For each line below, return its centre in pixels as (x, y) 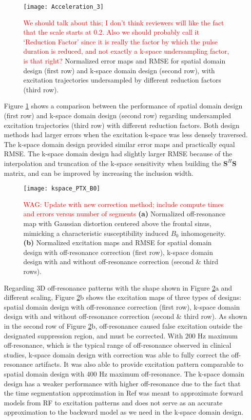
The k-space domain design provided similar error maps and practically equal (119, 144)
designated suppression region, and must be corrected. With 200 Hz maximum (121, 335)
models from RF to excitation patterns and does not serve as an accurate (113, 402)
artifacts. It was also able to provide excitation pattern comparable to (139, 364)
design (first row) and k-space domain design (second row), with (119, 70)
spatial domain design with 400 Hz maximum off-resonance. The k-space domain (124, 373)
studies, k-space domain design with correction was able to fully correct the (116, 354)
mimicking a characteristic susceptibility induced (96, 233)
